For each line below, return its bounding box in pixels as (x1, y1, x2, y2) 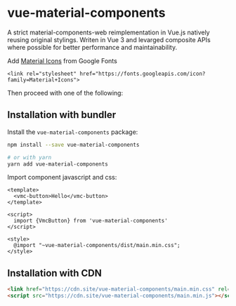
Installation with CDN (7, 267, 102, 279)
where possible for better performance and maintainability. (7, 43, 178, 51)
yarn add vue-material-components (7, 160, 109, 168)
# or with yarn (7, 154, 52, 161)
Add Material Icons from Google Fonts (7, 56, 117, 65)
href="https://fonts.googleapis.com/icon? (79, 70, 206, 77)
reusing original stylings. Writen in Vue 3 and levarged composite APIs (7, 35, 211, 44)
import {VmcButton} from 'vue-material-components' (13, 218, 169, 225)
